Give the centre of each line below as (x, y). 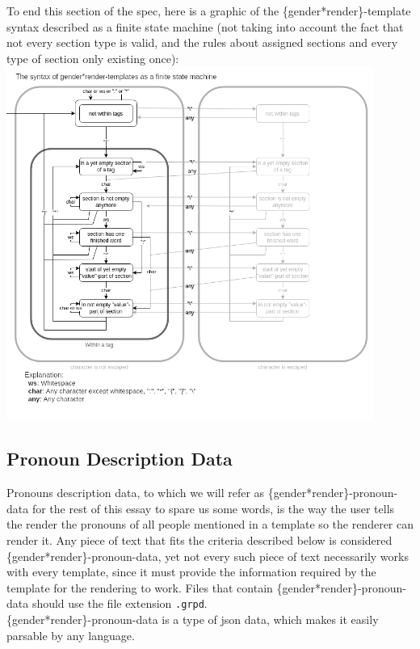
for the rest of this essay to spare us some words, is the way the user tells (213, 508)
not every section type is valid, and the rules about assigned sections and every (202, 42)
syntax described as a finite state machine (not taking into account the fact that (205, 26)
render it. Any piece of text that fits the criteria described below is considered (199, 540)
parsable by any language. (71, 635)
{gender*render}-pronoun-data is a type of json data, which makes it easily (193, 619)
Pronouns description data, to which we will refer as (136, 493)
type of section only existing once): (93, 58)
